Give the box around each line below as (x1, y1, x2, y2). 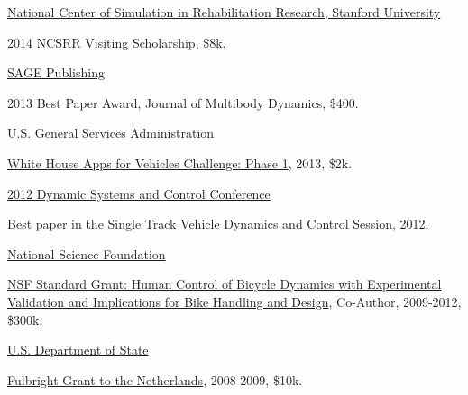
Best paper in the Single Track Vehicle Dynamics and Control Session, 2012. (7, 214, 429, 233)
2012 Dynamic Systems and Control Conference (7, 184, 271, 202)
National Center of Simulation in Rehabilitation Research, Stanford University (7, 3, 441, 21)
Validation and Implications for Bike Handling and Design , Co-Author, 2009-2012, (7, 292, 462, 310)
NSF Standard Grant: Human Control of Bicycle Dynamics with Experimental (7, 274, 442, 293)
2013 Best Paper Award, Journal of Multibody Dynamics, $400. (7, 93, 359, 112)
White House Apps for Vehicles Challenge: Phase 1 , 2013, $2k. (7, 153, 353, 172)
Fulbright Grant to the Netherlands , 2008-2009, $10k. (7, 370, 303, 389)
